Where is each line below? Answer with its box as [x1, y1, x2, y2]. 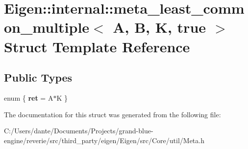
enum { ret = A [4, 92, 53, 103]
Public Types [4, 70, 73, 85]
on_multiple [4, 17, 90, 37]
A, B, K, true [113, 17, 206, 37]
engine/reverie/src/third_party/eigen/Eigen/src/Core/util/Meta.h [4, 135, 204, 145]
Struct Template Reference [4, 36, 190, 56]
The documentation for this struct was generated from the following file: [4, 109, 221, 119]
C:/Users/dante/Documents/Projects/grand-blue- [4, 126, 153, 136]
